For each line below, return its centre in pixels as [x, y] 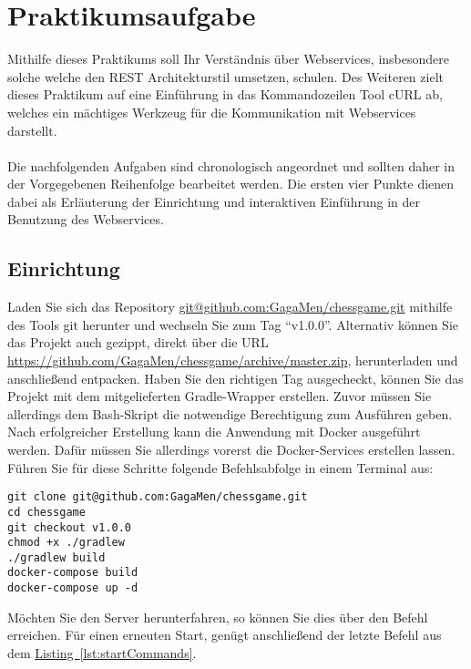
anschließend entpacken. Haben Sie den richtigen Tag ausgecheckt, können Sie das [235, 378]
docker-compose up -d [73, 588]
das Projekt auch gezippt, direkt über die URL [138, 342]
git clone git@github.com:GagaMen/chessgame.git [158, 497]
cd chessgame [46, 512]
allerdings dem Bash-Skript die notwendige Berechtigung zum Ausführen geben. [230, 413]
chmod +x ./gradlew [66, 543]
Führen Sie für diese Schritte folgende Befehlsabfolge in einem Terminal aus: [220, 467]
